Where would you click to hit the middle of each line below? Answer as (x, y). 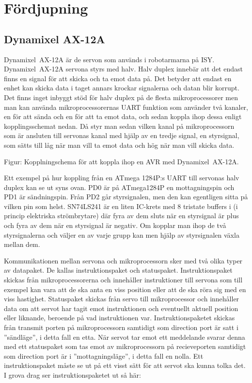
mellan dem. (22, 244)
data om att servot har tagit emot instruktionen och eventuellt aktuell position (121, 308)
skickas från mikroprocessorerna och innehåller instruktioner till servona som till (123, 280)
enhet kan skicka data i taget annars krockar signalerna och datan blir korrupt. (122, 88)
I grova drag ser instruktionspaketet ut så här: (72, 374)
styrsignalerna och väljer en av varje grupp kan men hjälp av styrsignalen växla (122, 235)
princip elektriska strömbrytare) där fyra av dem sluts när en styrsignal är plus (121, 216)
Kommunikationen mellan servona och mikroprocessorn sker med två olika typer (123, 260)
